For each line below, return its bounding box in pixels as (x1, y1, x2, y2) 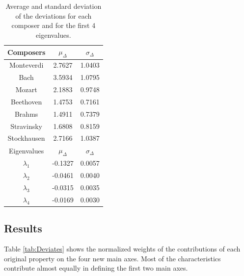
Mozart (15, 84, 37, 95)
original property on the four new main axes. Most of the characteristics (4, 253, 221, 263)
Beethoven (11, 96, 42, 106)
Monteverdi (9, 60, 44, 70)
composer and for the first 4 (11, 20, 96, 30)
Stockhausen (7, 133, 45, 143)
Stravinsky (10, 121, 42, 131)
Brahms (14, 108, 38, 119)
